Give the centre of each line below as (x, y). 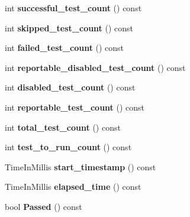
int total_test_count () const (63, 127)
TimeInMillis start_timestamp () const (80, 166)
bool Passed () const (44, 206)
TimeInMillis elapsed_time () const (73, 187)
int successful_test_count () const (73, 8)
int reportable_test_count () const (75, 107)
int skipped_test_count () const (69, 27)
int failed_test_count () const (65, 48)
